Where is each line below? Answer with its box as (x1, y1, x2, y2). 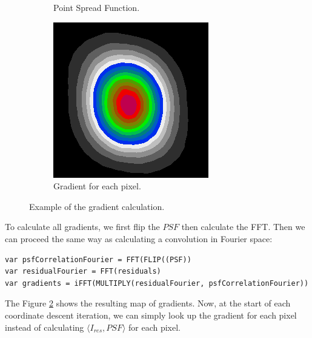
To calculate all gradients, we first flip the (5, 220, 160, 233)
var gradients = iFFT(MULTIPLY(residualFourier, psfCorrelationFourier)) (5, 279, 309, 288)
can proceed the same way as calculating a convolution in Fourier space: (5, 232, 273, 245)
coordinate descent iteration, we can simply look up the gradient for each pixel (5, 308, 297, 321)
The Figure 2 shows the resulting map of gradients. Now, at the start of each (5, 297, 291, 309)
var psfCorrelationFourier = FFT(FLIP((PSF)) (5, 255, 191, 264)
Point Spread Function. (53, 1, 140, 13)
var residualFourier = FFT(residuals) (5, 267, 161, 276)
